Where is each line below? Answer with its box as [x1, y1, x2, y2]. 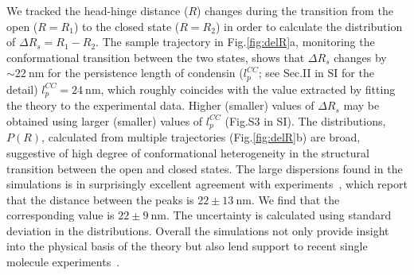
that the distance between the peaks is [6, 191, 194, 207]
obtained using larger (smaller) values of [6, 112, 203, 129]
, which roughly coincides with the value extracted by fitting [100, 80, 396, 97]
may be [343, 97, 380, 114]
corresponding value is [6, 207, 115, 223]
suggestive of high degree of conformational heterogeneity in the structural [6, 144, 369, 161]
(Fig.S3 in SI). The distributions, [225, 112, 386, 129]
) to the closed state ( [73, 17, 180, 34]
